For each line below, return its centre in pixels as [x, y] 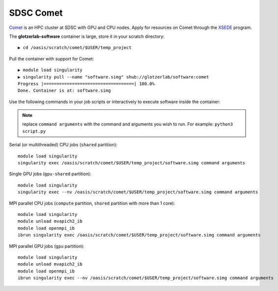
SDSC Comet [36, 13]
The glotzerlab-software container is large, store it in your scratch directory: [87, 36]
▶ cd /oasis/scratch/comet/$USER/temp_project [75, 48]
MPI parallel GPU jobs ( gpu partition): [47, 246]
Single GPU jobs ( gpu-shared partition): [50, 174]
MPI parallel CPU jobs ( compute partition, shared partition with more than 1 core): [92, 203]
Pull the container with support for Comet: [51, 58]
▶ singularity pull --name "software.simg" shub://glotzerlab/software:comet [114, 77]
